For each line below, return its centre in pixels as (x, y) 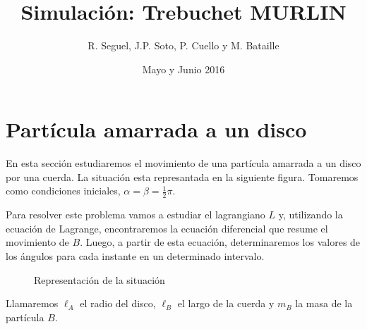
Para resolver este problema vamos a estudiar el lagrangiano (136, 215)
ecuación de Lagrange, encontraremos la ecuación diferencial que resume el (167, 228)
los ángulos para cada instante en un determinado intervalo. (135, 256)
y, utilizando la (311, 215)
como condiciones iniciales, (63, 191)
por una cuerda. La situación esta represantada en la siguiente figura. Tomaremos (182, 176)
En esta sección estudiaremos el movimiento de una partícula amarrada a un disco (183, 163)
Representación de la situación (100, 279)
